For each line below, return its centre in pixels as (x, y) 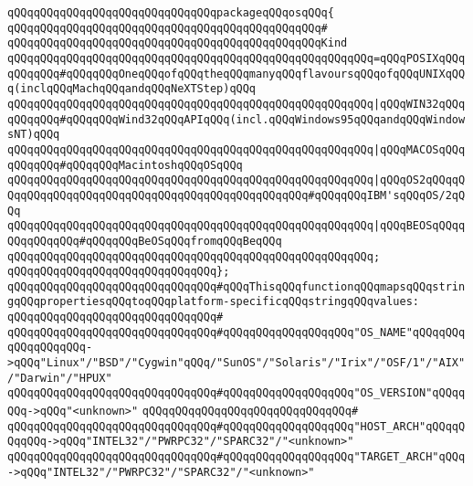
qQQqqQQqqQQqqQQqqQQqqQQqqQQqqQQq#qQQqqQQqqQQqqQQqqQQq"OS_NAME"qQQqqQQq (236, 332)
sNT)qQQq (34, 135)
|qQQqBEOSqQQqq (419, 226)
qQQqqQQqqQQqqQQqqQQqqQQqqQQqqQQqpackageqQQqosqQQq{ (171, 13)
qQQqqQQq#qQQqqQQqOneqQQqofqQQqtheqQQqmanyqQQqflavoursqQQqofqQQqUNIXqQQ (236, 74)
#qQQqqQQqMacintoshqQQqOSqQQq (151, 165)
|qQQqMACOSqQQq (419, 149)
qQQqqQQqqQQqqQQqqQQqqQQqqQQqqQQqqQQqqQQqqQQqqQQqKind (178, 43)
